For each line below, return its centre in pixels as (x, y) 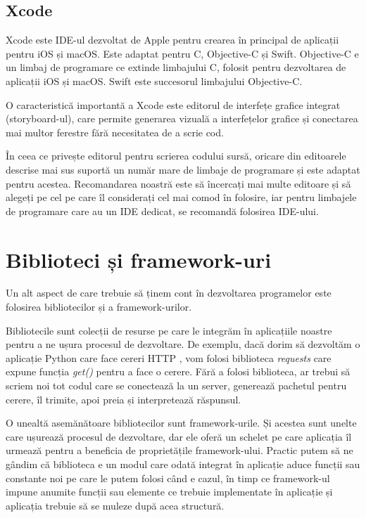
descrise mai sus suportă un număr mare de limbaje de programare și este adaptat (183, 169)
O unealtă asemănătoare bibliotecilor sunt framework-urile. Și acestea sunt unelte (181, 423)
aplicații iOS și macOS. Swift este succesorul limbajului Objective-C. (154, 80)
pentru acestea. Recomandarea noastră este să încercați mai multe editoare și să (178, 183)
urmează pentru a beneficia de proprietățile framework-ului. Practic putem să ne (179, 450)
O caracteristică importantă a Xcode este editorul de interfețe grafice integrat (173, 104)
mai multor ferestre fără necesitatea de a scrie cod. (115, 132)
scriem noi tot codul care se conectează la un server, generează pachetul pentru (176, 386)
